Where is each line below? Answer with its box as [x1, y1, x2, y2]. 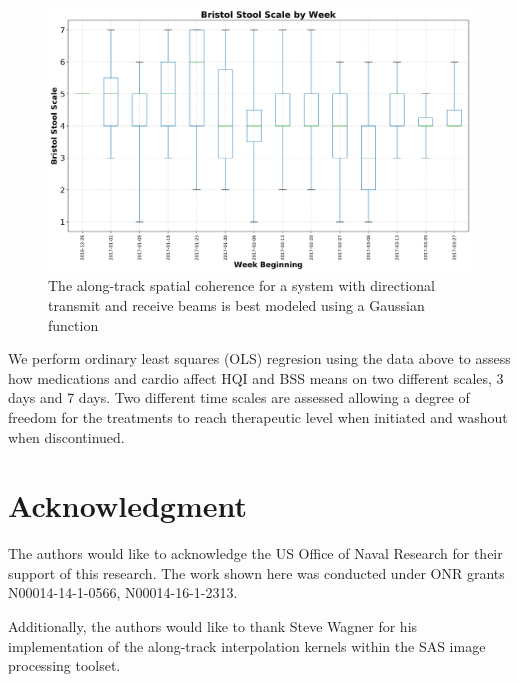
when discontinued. [8, 426, 125, 447]
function [48, 314, 99, 335]
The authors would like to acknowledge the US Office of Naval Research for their [8, 543, 503, 564]
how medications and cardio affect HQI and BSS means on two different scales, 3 [8, 367, 504, 388]
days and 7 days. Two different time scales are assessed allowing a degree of [8, 387, 470, 408]
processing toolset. [8, 655, 121, 676]
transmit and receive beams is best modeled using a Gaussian [48, 294, 425, 315]
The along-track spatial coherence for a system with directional [48, 275, 435, 296]
